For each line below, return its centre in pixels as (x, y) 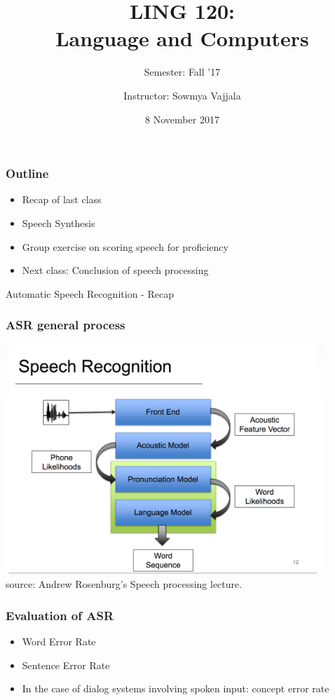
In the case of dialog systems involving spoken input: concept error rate (176, 688)
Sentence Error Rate (66, 665)
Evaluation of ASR (60, 615)
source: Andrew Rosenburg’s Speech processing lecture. (124, 584)
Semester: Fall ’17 (182, 72)
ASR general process (66, 325)
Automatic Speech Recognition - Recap (90, 293)
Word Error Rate (59, 641)
